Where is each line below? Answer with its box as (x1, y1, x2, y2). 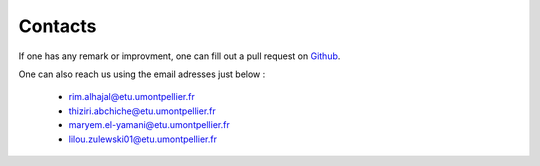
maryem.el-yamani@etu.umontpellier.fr (68, 119, 230, 131)
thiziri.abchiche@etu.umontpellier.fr (68, 105, 217, 117)
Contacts (18, 15, 97, 37)
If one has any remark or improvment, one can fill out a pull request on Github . (18, 50, 341, 62)
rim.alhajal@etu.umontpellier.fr (68, 91, 195, 103)
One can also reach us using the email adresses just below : (18, 68, 266, 80)
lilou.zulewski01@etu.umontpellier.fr (68, 133, 217, 145)
